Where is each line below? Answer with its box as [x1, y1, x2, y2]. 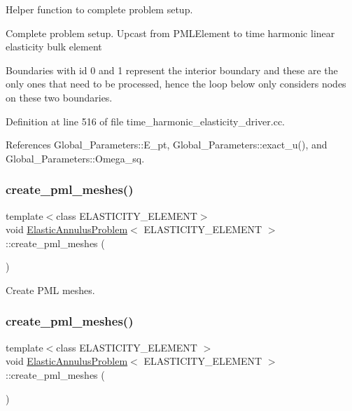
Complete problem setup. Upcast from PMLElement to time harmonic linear [6, 25, 335, 40]
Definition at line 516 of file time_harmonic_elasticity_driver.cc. [6, 113, 286, 128]
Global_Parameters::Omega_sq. [6, 151, 145, 165]
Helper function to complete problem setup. [6, 2, 193, 16]
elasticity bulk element [6, 39, 102, 54]
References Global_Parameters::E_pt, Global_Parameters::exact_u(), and [6, 137, 328, 152]
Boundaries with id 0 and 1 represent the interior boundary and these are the [6, 62, 338, 77]
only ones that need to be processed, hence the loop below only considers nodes [6, 76, 346, 91]
